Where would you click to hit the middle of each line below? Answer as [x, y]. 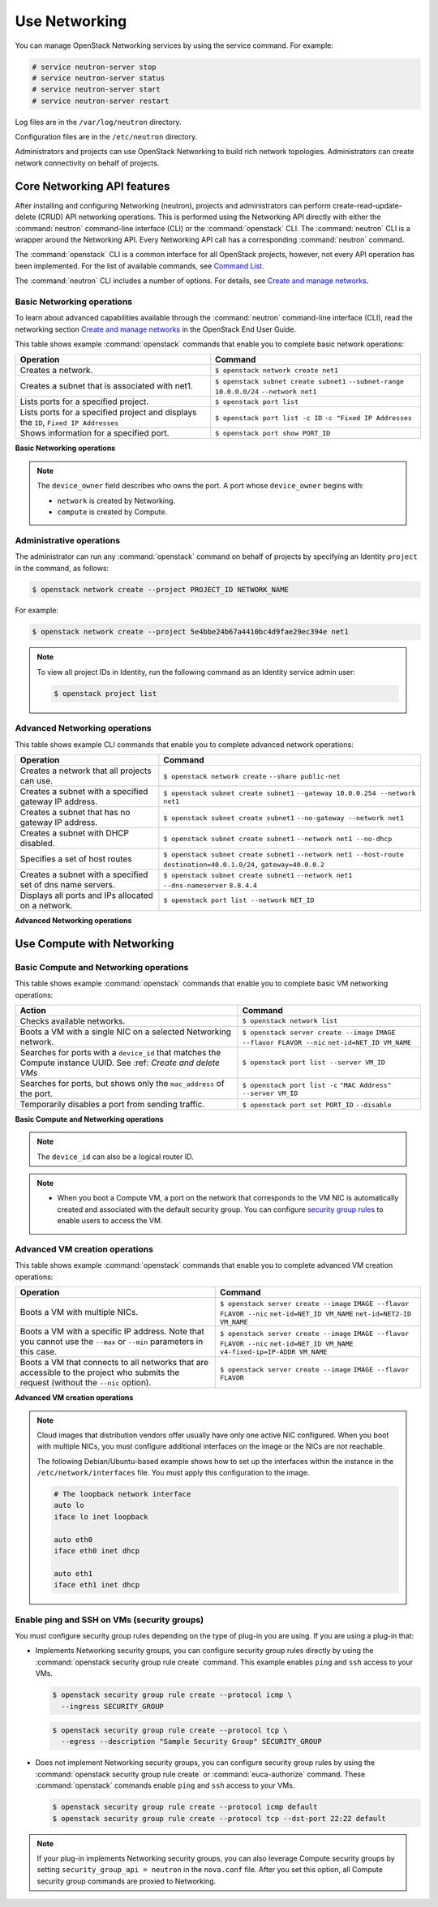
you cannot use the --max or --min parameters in [112, 1342]
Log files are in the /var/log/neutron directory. [98, 122]
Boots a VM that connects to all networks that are [114, 1363]
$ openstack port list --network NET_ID [239, 900]
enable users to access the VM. [110, 1221]
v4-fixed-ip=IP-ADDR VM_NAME [274, 1352]
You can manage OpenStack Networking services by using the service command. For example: [174, 45]
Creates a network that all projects [86, 771]
